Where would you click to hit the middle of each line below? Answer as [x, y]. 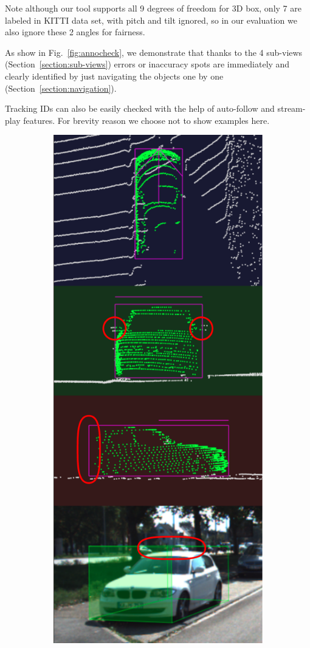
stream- [291, 108]
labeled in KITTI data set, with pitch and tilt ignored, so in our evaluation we [151, 20]
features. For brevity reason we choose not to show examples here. [146, 120]
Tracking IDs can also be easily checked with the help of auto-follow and [140, 108]
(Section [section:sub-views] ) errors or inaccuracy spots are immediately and [147, 64]
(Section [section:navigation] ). [61, 88]
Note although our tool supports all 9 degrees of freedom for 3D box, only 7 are [153, 8]
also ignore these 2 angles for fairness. [75, 32]
